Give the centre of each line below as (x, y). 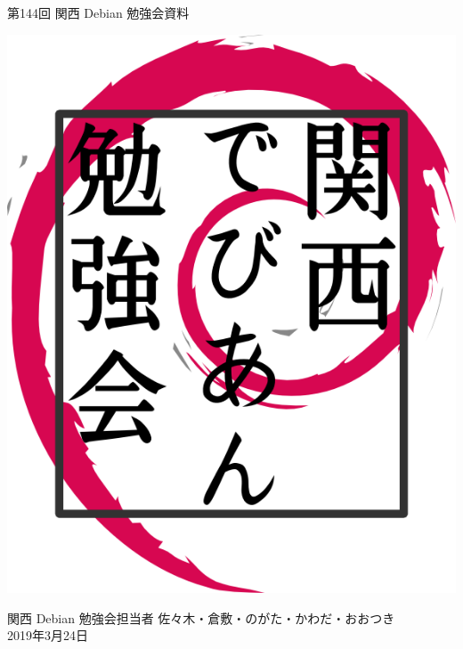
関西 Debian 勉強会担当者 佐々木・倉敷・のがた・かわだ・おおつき (201, 617)
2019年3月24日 (48, 635)
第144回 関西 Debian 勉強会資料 (98, 12)
